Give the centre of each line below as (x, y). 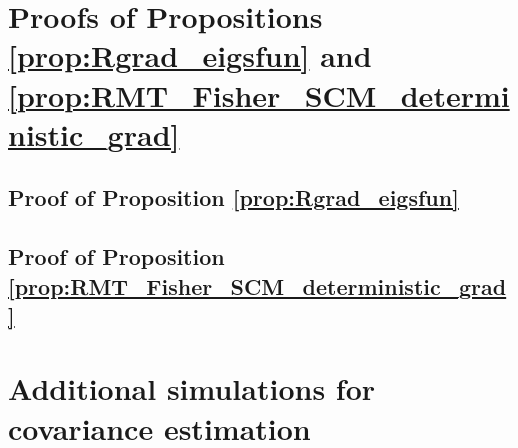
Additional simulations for (192, 388)
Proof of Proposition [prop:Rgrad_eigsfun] (233, 197)
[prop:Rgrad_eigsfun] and (190, 55)
